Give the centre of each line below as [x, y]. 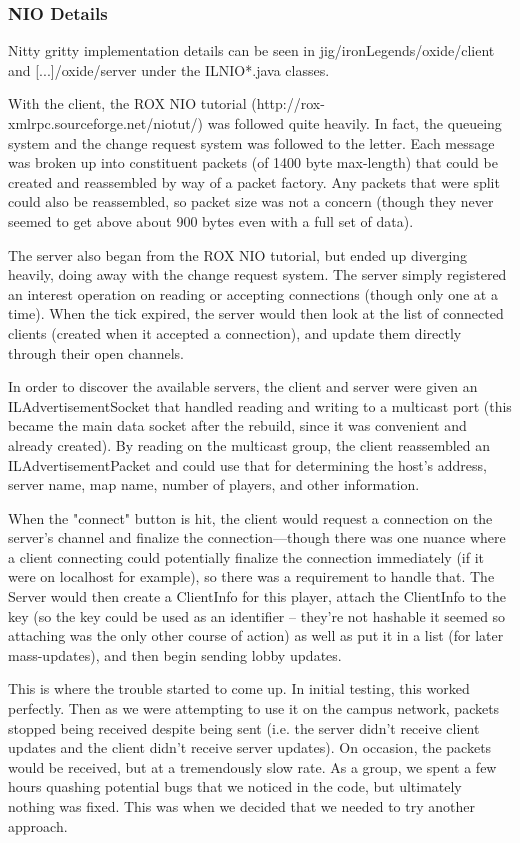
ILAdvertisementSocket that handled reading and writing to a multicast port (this [260, 405]
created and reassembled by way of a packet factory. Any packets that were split [254, 181]
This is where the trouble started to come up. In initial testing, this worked [239, 688]
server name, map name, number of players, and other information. [214, 484]
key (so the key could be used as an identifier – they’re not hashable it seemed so [257, 615]
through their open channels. [96, 352]
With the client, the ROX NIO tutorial [127, 103]
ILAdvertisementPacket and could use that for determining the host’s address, [247, 464]
